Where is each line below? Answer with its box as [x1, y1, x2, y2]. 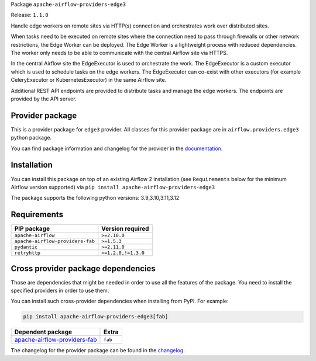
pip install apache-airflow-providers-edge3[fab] [23, 313, 169, 320]
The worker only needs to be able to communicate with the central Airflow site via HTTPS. [11, 49, 228, 56]
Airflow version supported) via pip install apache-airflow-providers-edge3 [11, 183, 215, 190]
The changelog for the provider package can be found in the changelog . [11, 347, 186, 354]
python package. [11, 134, 52, 141]
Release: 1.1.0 [11, 12, 49, 19]
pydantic [14, 244, 38, 251]
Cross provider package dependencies [11, 263, 156, 273]
